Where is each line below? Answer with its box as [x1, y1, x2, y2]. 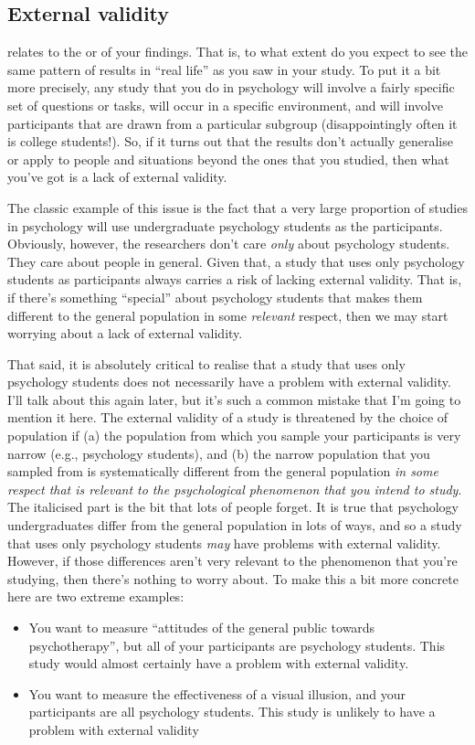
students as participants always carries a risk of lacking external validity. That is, [7, 270, 462, 289]
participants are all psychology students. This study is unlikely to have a [28, 702, 436, 721]
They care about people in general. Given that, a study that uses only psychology [7, 251, 465, 271]
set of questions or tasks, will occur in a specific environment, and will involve [7, 95, 443, 114]
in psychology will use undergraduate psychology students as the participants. [7, 216, 443, 235]
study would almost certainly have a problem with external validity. [28, 654, 409, 673]
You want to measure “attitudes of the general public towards [28, 618, 375, 637]
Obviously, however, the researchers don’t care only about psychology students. [7, 234, 450, 253]
